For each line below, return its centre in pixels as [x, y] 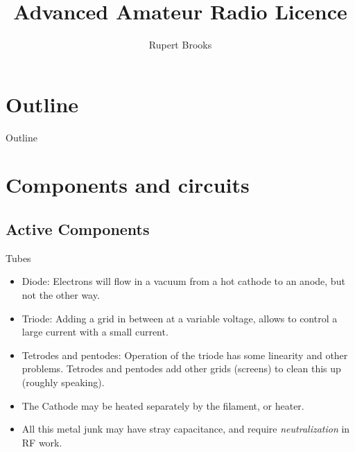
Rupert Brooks [180, 45]
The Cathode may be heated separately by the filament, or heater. [163, 405]
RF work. [42, 442]
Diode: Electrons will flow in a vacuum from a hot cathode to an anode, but [183, 281]
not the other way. [61, 295]
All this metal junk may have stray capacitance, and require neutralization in [186, 429]
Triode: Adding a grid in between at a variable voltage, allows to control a [180, 318]
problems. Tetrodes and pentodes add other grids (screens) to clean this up [181, 368]
